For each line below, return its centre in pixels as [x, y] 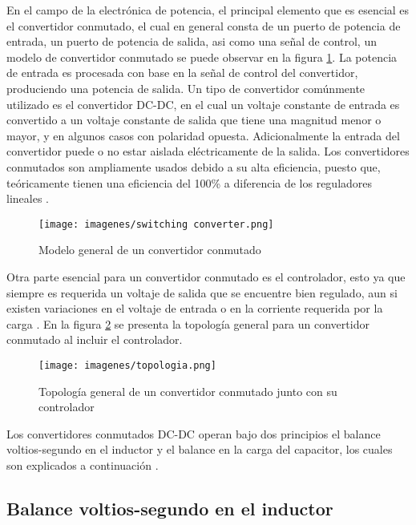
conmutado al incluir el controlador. [95, 339]
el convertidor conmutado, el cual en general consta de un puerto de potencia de [204, 25]
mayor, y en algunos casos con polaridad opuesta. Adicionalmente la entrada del [203, 135]
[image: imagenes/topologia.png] [127, 365]
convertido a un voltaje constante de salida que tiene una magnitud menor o [194, 120]
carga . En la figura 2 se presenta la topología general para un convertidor [188, 323]
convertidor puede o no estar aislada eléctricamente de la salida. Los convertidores [208, 151]
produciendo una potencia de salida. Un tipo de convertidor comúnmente [186, 88]
